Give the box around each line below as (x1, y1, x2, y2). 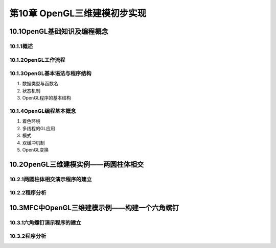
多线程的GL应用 (22, 125, 56, 131)
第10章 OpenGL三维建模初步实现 (9, 8, 147, 19)
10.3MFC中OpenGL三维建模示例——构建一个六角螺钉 (9, 203, 179, 212)
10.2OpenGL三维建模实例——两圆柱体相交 (9, 160, 144, 168)
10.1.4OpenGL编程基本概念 (9, 107, 76, 114)
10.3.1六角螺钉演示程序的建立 (9, 219, 81, 226)
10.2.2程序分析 (9, 189, 47, 196)
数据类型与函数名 (22, 81, 58, 87)
